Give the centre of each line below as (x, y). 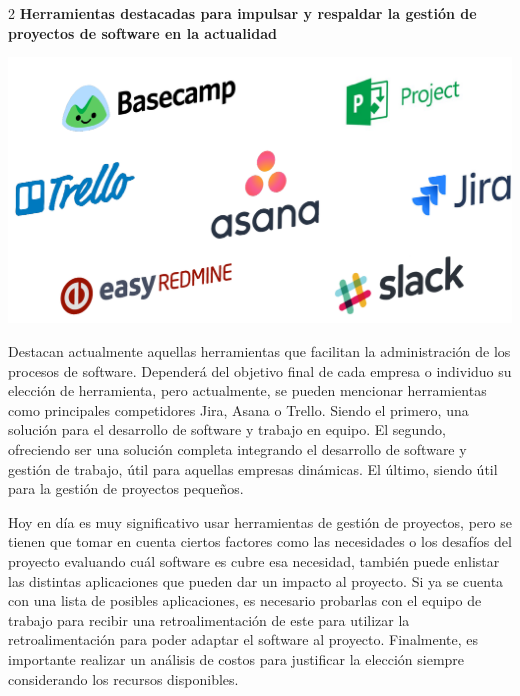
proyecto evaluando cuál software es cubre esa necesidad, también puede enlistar (254, 560)
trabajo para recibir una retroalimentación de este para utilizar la (209, 619)
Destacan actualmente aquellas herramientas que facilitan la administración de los (259, 351)
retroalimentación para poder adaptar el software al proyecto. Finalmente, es (243, 639)
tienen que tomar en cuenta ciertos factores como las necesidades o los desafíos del (260, 541)
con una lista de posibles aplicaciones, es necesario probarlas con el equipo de (245, 600)
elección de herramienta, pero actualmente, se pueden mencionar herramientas (247, 390)
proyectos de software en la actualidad (142, 32)
